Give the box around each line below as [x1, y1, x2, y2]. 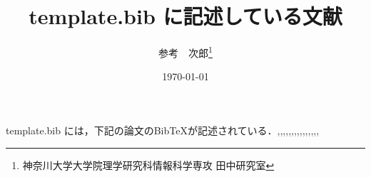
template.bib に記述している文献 [29, 1, 342, 31]
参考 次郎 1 [158, 43, 213, 60]
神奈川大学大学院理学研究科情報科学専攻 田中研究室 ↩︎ [22, 157, 275, 172]
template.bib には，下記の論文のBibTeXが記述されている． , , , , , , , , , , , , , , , [6, 122, 320, 137]
